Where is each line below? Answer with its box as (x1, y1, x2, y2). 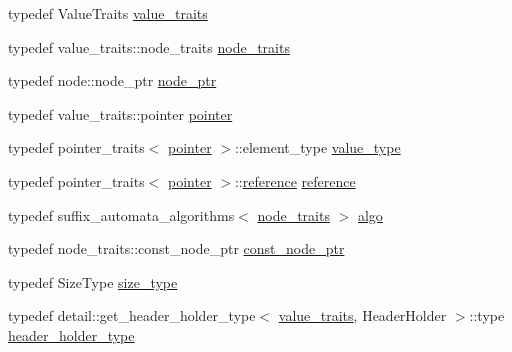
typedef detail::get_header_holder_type (8, 305, 256, 326)
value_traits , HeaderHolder (278, 305, 447, 326)
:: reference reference (234, 170, 356, 191)
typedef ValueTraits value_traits (8, 3, 208, 23)
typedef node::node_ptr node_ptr (8, 70, 217, 91)
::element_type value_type (234, 137, 401, 158)
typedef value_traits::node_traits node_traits (8, 36, 290, 57)
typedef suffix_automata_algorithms (8, 204, 235, 225)
